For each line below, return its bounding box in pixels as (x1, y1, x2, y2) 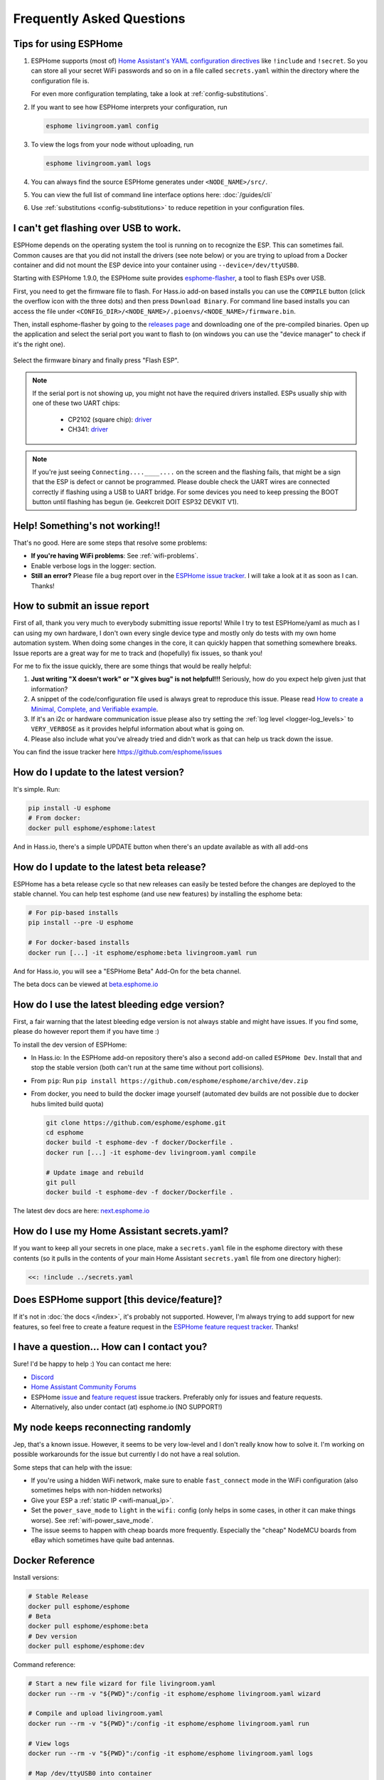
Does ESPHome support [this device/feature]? (13, 1294, 223, 1306)
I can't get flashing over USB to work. (13, 222, 181, 234)
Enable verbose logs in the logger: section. (31, 561, 156, 570)
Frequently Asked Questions (13, 11, 186, 26)
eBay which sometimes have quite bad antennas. (31, 1536, 175, 1544)
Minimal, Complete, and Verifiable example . (31, 705, 159, 713)
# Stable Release (28, 1592, 89, 1601)
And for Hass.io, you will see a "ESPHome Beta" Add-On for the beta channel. (13, 967, 242, 975)
